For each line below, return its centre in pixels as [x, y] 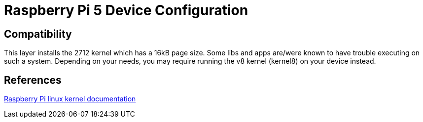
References [33, 80]
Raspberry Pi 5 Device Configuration [126, 10]
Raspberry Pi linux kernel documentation [70, 99]
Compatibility [38, 34]
